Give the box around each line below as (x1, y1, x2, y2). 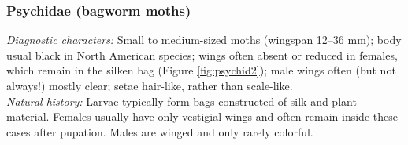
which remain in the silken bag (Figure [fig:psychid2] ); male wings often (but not (6, 62, 396, 78)
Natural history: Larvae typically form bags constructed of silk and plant (6, 92, 357, 109)
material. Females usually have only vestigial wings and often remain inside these (6, 108, 398, 125)
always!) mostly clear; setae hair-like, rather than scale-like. (6, 78, 293, 93)
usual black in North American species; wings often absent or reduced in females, (6, 46, 398, 63)
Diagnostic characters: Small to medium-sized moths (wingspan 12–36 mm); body (6, 31, 402, 48)
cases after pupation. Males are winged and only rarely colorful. (6, 123, 313, 140)
